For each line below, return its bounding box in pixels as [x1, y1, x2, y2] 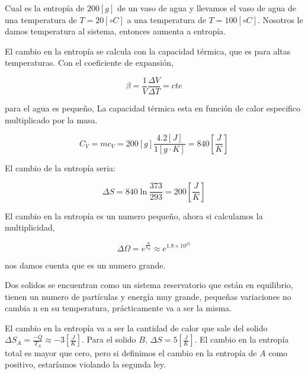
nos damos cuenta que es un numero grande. [5, 258, 166, 271]
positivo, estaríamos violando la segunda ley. [5, 358, 166, 370]
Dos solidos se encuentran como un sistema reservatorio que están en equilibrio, [5, 279, 293, 291]
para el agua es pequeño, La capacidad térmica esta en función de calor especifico [5, 102, 301, 114]
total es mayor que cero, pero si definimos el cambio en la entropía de [5, 346, 257, 359]
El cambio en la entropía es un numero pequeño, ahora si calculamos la [5, 209, 263, 222]
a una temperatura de [127, 13, 206, 25]
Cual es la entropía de [5, 2, 85, 14]
